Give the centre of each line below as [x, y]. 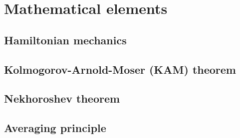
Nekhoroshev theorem [62, 98]
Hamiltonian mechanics [65, 40]
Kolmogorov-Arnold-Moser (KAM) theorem [120, 69]
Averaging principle [55, 128]
